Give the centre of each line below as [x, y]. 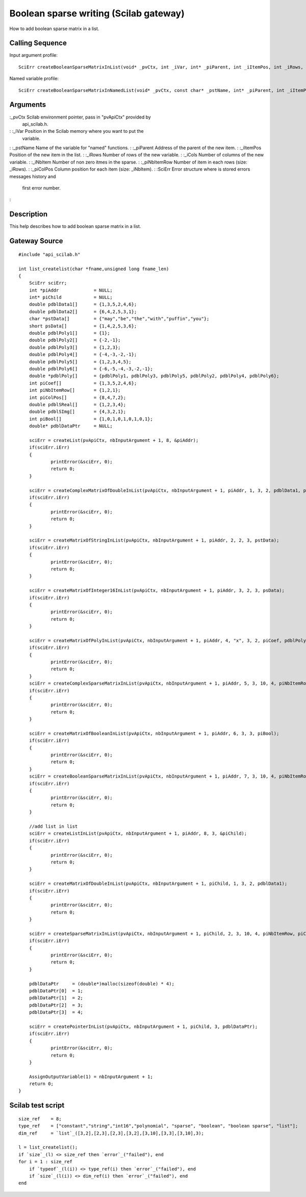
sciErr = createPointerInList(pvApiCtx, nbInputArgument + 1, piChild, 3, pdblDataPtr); [143, 1026]
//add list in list [53, 826]
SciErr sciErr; [48, 283]
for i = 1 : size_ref [45, 1162]
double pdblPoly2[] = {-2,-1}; [75, 340]
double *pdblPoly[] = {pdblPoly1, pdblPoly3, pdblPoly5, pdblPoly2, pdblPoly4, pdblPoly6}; [154, 376]
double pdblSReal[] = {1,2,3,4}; [78, 404]
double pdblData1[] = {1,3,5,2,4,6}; [83, 304]
